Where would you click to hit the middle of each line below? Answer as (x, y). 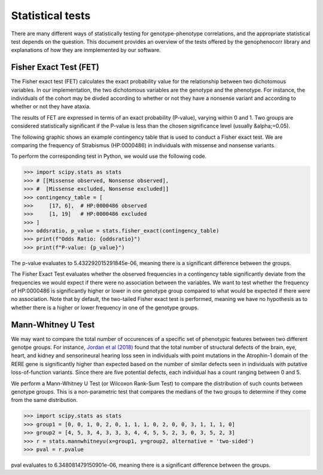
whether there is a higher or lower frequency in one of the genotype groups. (105, 307)
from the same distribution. (44, 400)
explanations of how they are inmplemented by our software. (86, 50)
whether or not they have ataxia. (51, 106)
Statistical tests (51, 16)
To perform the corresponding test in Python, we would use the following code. (109, 156)
